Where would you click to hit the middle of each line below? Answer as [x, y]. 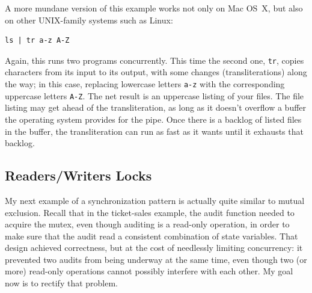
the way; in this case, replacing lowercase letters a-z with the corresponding [145, 84]
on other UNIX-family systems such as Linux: [89, 20]
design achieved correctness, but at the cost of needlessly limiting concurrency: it [154, 248]
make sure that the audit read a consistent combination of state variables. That [151, 236]
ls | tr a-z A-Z [37, 41]
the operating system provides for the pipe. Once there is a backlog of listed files [153, 119]
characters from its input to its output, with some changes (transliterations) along [156, 72]
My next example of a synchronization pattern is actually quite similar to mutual [155, 200]
